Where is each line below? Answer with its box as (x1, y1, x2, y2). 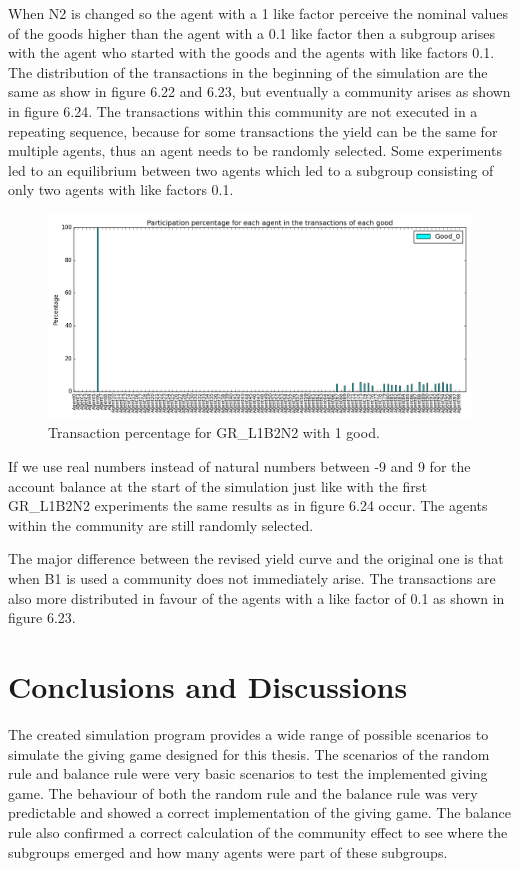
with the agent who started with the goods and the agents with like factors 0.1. (8, 42, 495, 63)
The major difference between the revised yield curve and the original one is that (8, 548, 504, 569)
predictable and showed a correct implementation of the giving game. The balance (8, 802, 512, 823)
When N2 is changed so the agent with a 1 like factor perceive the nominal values (8, 3, 508, 23)
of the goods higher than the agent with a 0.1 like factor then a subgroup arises (8, 22, 495, 43)
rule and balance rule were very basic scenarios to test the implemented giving (8, 763, 488, 784)
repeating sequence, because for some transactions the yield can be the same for (8, 120, 498, 141)
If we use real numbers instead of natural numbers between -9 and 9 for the (8, 456, 471, 477)
